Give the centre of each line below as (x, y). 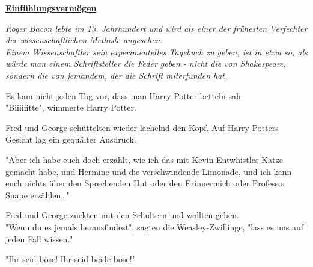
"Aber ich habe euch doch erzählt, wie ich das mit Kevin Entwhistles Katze (144, 159)
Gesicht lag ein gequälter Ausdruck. (71, 139)
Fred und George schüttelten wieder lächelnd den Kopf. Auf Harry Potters (142, 127)
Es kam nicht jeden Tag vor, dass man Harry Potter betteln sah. (124, 95)
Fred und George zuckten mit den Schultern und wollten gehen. (122, 215)
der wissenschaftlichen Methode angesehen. (84, 40)
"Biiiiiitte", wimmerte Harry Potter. (71, 107)
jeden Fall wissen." (39, 238)
